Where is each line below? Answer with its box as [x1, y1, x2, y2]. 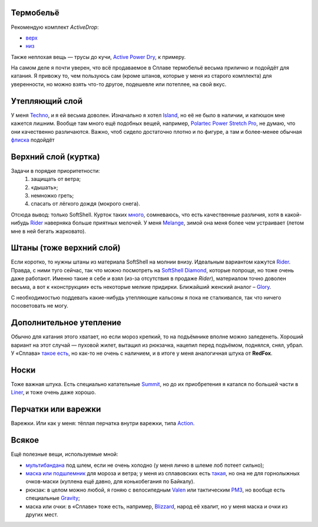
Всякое [11, 435, 39, 445]
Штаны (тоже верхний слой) [11, 243, 121, 253]
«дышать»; [31, 183, 58, 191]
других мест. [25, 510, 58, 518]
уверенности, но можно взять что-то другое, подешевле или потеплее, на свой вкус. [11, 80, 227, 88]
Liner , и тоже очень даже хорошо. [11, 389, 97, 396]
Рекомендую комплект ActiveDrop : [11, 24, 100, 31]
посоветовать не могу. [11, 302, 69, 309]
